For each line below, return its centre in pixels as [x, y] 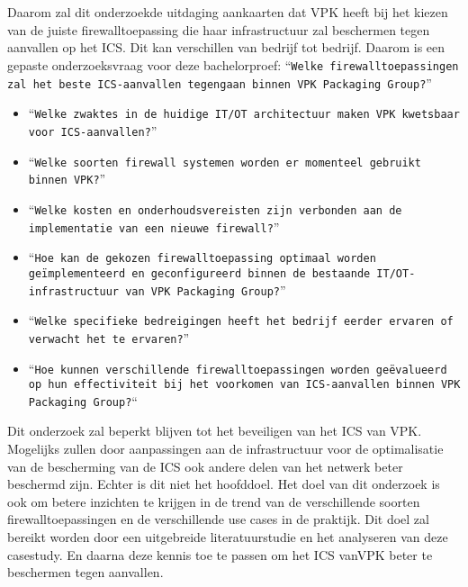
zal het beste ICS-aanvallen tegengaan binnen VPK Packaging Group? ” [220, 82]
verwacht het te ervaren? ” [109, 337]
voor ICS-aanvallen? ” [93, 130]
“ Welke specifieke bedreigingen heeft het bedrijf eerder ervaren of [241, 320]
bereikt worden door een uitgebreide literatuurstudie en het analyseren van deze [228, 537]
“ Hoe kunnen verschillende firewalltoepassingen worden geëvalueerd [238, 368]
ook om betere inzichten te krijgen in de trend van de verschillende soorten [214, 501]
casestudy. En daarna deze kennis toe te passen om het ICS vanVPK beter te [220, 554]
